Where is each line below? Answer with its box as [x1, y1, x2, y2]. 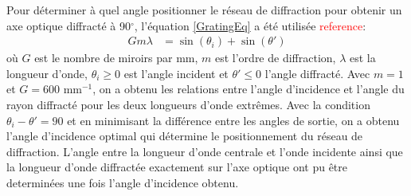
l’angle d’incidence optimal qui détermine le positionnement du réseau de [6, 127, 363, 144]
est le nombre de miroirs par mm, [34, 49, 198, 66]
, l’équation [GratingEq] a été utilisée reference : [134, 17, 366, 33]
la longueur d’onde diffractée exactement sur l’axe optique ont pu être [6, 159, 348, 175]
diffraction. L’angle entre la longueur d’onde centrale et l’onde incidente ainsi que [6, 143, 403, 159]
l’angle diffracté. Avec [264, 65, 370, 81]
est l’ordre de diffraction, [214, 49, 336, 66]
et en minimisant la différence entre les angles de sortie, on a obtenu [67, 112, 400, 128]
